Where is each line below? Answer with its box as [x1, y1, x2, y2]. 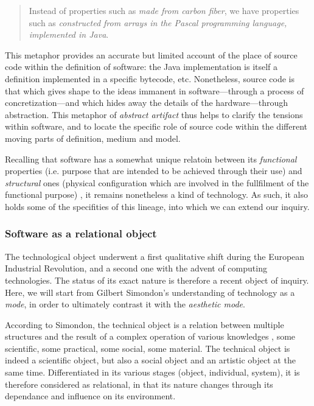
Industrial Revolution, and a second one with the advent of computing [5, 262, 267, 275]
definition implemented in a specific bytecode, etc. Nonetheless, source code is [5, 72, 295, 85]
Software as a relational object [5, 226, 157, 241]
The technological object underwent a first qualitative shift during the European [5, 250, 305, 262]
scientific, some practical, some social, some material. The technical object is [5, 341, 290, 354]
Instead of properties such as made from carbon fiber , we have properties [29, 4, 299, 16]
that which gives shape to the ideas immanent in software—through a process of [5, 84, 304, 97]
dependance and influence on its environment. [5, 390, 176, 402]
